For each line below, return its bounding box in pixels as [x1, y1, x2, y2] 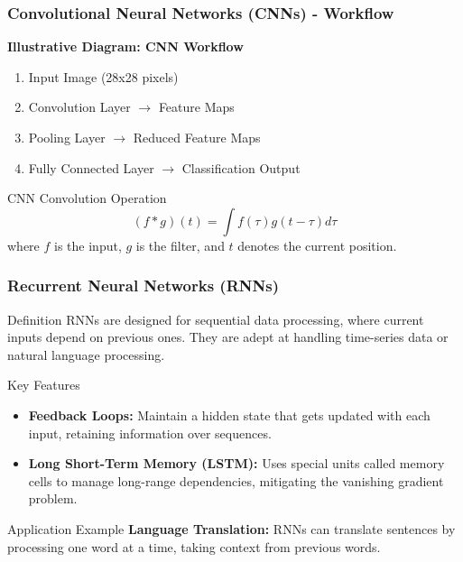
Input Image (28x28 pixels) [28, 67, 179, 86]
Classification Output [181, 158, 301, 177]
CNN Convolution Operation [7, 189, 167, 207]
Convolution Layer [28, 97, 131, 116]
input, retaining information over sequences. [28, 423, 272, 442]
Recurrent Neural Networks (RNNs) [7, 274, 279, 297]
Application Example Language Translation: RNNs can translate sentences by [7, 519, 456, 538]
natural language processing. [7, 345, 165, 364]
